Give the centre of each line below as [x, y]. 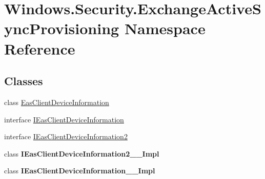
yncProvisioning [62, 28]
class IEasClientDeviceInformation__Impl [80, 171]
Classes [24, 81]
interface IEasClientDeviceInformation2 [66, 136]
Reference [40, 48]
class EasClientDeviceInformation [57, 102]
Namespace [165, 28]
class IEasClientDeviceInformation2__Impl [82, 153]
